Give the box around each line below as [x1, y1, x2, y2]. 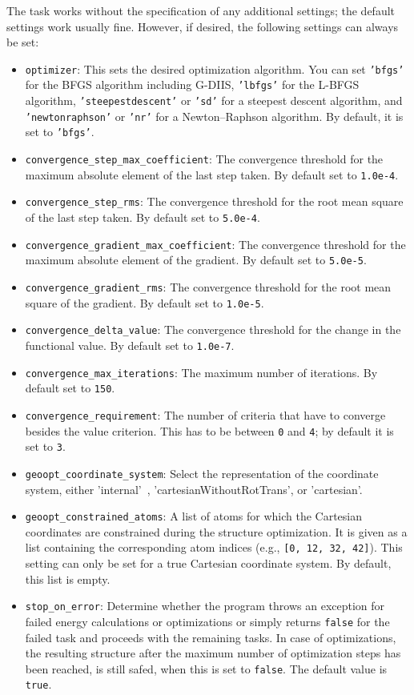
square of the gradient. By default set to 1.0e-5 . [25, 294, 264, 311]
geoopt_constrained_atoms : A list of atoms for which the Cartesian [25, 508, 363, 524]
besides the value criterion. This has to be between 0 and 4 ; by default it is [25, 422, 394, 439]
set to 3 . [25, 438, 66, 455]
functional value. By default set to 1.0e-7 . [25, 336, 235, 353]
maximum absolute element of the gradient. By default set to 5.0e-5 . [25, 251, 367, 268]
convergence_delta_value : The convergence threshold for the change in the [25, 321, 401, 338]
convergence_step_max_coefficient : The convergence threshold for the [25, 151, 384, 167]
